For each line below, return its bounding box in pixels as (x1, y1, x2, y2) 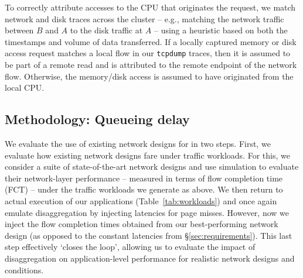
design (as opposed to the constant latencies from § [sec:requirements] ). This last (5, 229, 292, 241)
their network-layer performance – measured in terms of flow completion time (5, 171, 283, 184)
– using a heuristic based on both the (154, 24, 288, 36)
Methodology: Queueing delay (5, 110, 190, 128)
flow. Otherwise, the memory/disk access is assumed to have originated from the (5, 70, 294, 82)
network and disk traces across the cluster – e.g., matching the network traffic (5, 12, 284, 25)
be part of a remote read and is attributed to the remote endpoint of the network (5, 59, 297, 71)
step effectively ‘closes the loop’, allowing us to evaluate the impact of (5, 241, 256, 253)
